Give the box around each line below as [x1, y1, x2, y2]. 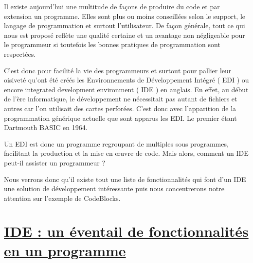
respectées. [4, 49, 36, 59]
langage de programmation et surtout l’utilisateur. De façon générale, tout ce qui [4, 20, 245, 31]
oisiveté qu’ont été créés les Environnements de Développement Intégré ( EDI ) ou [4, 75, 249, 85]
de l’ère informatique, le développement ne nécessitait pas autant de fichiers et [4, 94, 237, 104]
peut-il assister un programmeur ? [4, 157, 106, 167]
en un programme [4, 240, 126, 260]
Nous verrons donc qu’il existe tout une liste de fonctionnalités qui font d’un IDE [4, 174, 246, 184]
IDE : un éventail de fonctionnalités [4, 221, 249, 241]
